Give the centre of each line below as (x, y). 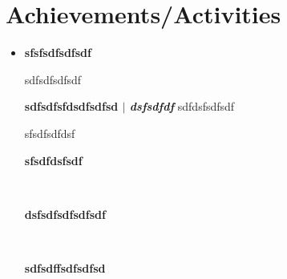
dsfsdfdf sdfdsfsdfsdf (182, 106)
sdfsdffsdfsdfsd (65, 267)
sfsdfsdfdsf (50, 133)
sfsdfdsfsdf (53, 160)
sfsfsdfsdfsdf (58, 53)
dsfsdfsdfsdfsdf (65, 214)
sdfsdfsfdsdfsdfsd (71, 106)
